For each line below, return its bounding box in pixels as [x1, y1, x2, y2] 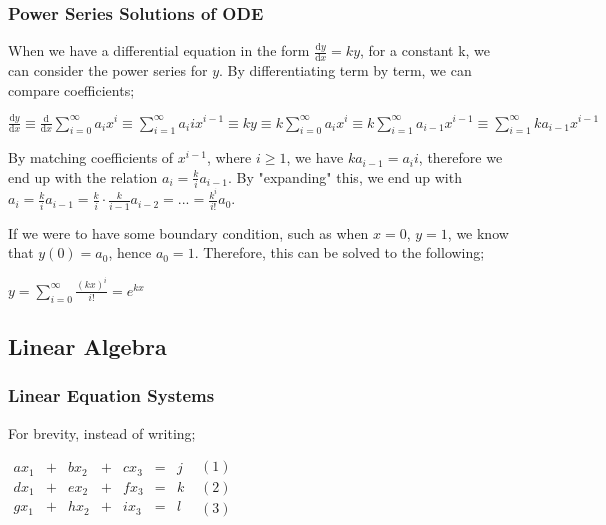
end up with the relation [8, 166, 158, 187]
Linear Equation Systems [8, 383, 215, 408]
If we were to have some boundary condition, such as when [8, 222, 369, 243]
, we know [447, 222, 509, 243]
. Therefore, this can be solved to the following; [194, 242, 485, 263]
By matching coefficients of [8, 147, 174, 168]
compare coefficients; [8, 79, 135, 100]
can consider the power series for [8, 60, 208, 81]
